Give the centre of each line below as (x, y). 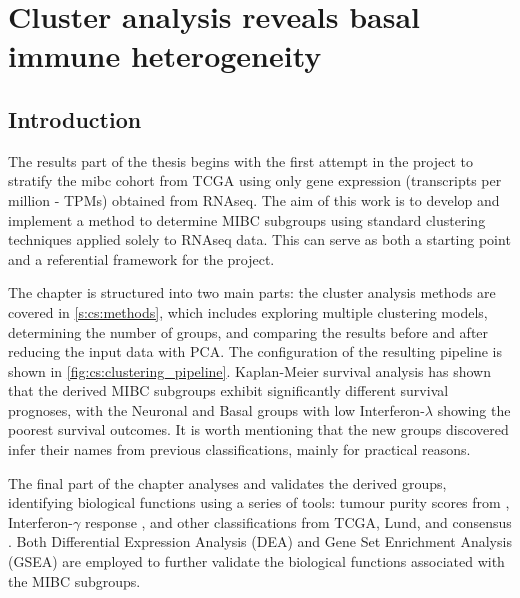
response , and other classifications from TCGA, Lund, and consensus (298, 521)
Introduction (75, 118)
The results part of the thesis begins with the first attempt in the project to (240, 160)
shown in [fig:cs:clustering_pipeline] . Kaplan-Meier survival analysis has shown (250, 370)
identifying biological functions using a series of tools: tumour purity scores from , (259, 502)
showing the (474, 409)
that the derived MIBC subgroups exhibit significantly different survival (228, 390)
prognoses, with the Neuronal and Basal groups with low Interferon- (216, 409)
